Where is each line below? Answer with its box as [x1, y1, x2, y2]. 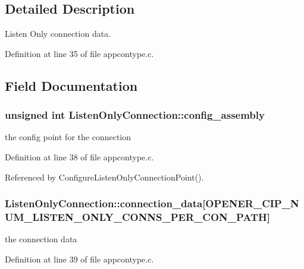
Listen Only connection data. [5, 27, 111, 40]
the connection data [5, 233, 77, 245]
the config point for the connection [5, 131, 131, 143]
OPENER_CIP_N [205, 196, 299, 211]
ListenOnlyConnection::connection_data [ [5, 196, 206, 211]
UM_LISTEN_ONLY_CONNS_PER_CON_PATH [5, 210, 267, 224]
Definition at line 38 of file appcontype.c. [5, 150, 154, 163]
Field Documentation [5, 76, 138, 94]
